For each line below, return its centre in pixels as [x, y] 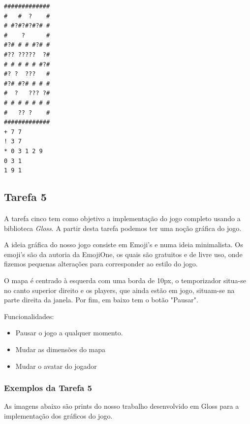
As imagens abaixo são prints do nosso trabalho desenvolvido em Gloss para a [122, 406]
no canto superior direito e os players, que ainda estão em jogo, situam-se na [119, 290]
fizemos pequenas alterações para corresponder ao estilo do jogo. [101, 264]
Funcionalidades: [29, 316]
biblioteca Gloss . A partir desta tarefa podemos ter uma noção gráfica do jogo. [123, 228]
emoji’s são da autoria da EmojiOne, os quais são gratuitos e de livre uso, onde [123, 254]
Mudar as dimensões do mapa [61, 349]
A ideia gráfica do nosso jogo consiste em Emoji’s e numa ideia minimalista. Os [124, 245]
